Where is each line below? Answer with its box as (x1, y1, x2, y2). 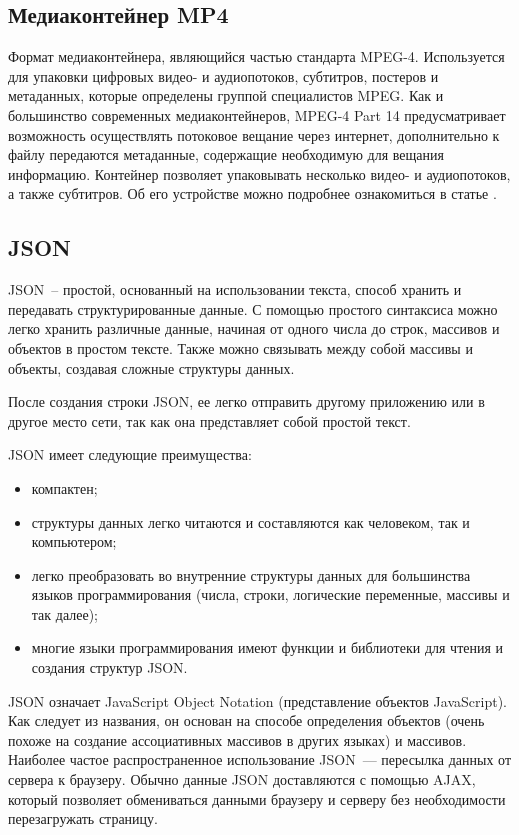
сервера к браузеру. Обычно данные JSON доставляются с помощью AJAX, (8, 769, 476, 790)
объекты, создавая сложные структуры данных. (8, 357, 295, 378)
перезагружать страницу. (8, 808, 158, 829)
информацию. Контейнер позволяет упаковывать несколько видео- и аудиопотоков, (8, 163, 511, 184)
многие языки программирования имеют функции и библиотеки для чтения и (31, 637, 504, 658)
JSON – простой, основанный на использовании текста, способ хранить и (8, 279, 462, 300)
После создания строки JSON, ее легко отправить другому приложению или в (8, 391, 485, 412)
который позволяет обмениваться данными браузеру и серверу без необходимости (8, 788, 506, 809)
